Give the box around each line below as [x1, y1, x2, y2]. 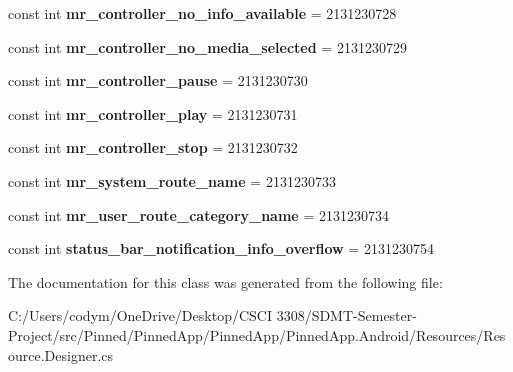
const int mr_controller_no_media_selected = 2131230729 [8, 36, 407, 57]
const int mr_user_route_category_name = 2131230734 [8, 204, 389, 225]
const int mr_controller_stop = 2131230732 [8, 137, 298, 158]
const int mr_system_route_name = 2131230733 [8, 170, 336, 191]
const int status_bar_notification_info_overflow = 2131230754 [8, 238, 434, 259]
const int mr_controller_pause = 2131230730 [8, 70, 308, 91]
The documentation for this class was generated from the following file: [8, 271, 443, 292]
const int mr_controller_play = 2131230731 [8, 103, 298, 124]
